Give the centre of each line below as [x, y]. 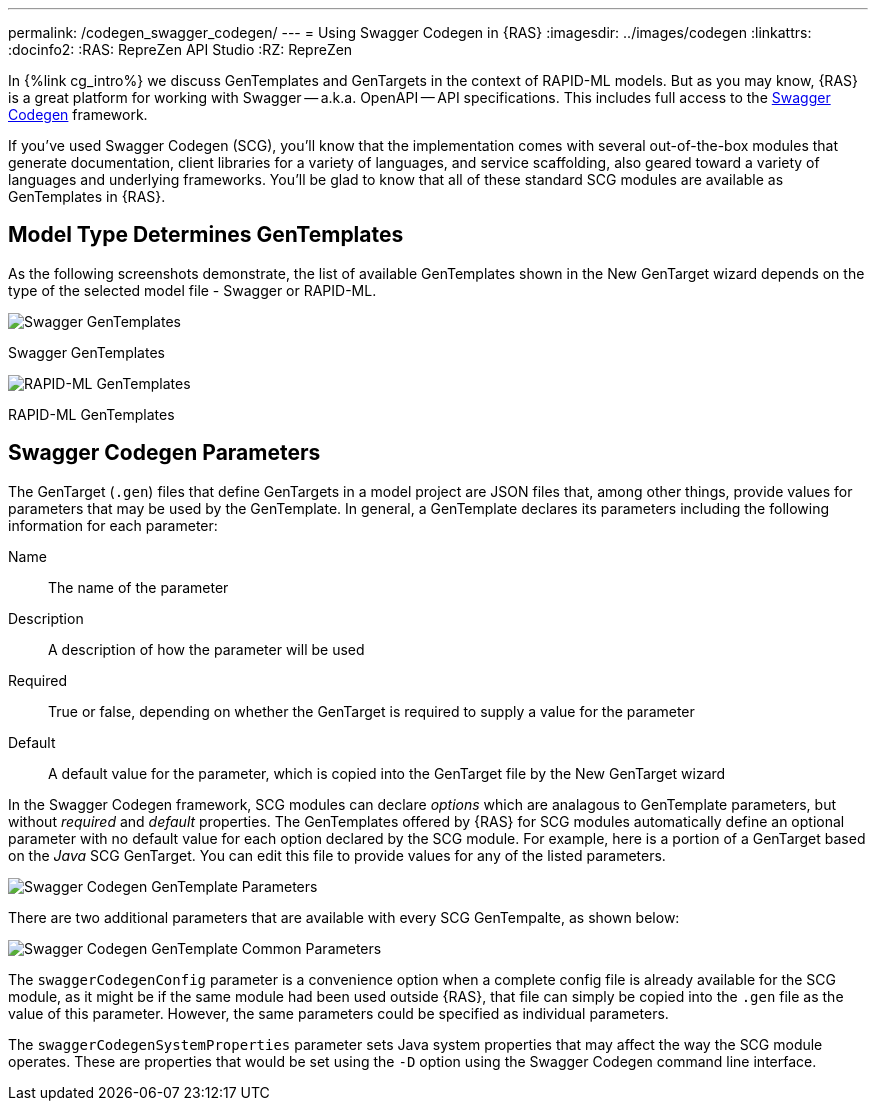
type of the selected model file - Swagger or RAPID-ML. [192, 290]
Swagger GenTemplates [86, 352]
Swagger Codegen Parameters [164, 453]
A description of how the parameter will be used [206, 649]
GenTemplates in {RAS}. [87, 196]
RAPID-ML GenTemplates [91, 414]
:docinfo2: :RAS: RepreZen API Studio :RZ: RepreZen [180, 49]
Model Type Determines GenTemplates [206, 235]
